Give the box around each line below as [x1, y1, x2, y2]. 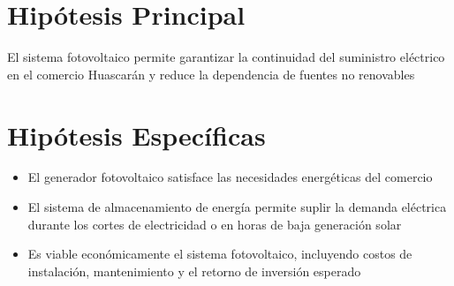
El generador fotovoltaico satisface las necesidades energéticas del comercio [27, 168, 433, 186]
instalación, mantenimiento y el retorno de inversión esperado [27, 261, 361, 280]
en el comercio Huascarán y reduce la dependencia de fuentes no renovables [7, 64, 415, 83]
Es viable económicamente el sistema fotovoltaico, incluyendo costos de [27, 245, 412, 263]
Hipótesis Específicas [7, 117, 266, 153]
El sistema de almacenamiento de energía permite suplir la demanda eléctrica [27, 198, 447, 216]
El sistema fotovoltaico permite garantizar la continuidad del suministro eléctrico [7, 48, 445, 66]
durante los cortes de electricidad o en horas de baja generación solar [27, 214, 402, 233]
